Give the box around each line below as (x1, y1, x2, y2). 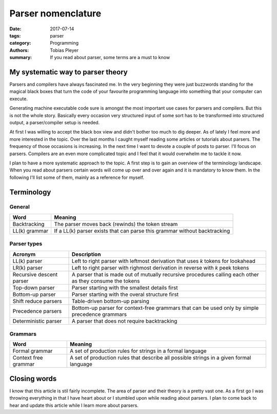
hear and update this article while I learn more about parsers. (9, 402, 138, 408)
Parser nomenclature (9, 8, 102, 19)
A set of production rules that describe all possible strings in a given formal (69, 354, 251, 362)
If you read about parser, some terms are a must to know (50, 54, 170, 61)
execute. (9, 96, 28, 102)
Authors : (9, 47, 29, 53)
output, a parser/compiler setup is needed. (9, 119, 100, 125)
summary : (9, 54, 32, 61)
